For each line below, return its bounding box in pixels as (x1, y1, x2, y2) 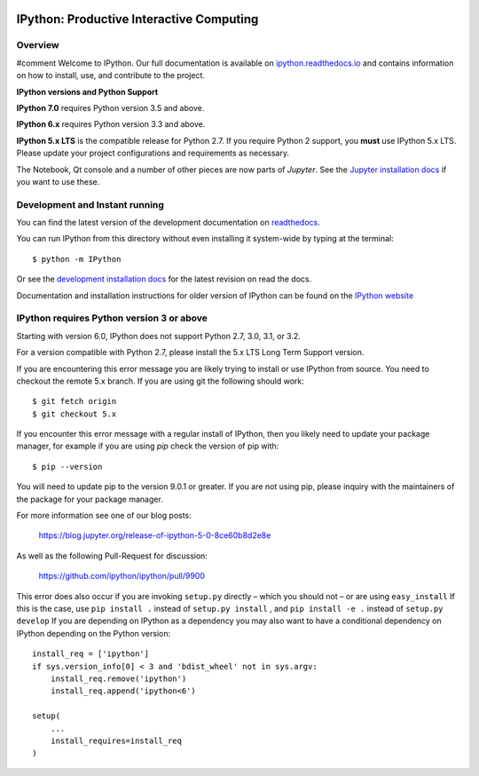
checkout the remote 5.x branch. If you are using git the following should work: (16, 376, 305, 386)
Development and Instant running (16, 198, 164, 210)
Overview (16, 39, 59, 51)
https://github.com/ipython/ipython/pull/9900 (38, 571, 206, 582)
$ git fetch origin (32, 396, 117, 407)
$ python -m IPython (32, 254, 122, 264)
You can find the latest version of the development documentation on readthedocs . (16, 218, 321, 228)
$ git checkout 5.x (32, 408, 117, 419)
